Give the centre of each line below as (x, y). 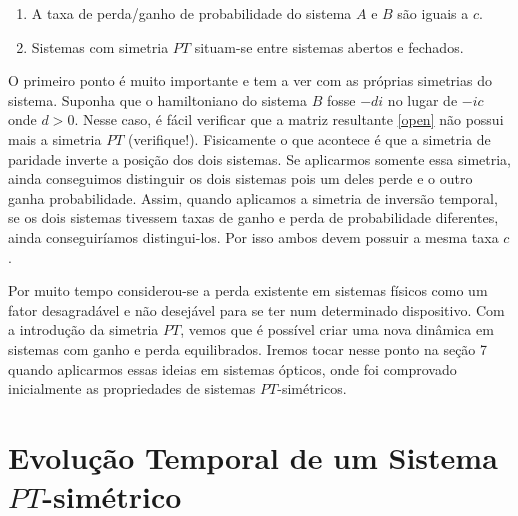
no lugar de (422, 99)
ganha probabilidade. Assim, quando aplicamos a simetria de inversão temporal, (253, 197)
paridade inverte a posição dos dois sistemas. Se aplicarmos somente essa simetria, (259, 158)
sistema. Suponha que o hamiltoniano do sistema (157, 99)
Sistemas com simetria (100, 46)
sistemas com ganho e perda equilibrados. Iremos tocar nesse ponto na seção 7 (248, 348)
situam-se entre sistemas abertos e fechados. (329, 46)
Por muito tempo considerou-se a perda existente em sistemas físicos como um (248, 290)
